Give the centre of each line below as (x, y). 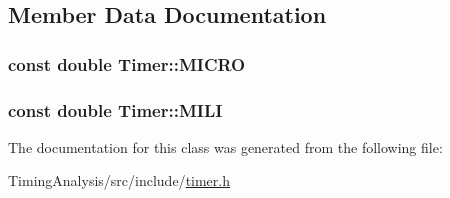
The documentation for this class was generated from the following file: (225, 146)
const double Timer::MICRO (127, 63)
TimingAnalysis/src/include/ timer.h (119, 180)
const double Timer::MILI (115, 109)
